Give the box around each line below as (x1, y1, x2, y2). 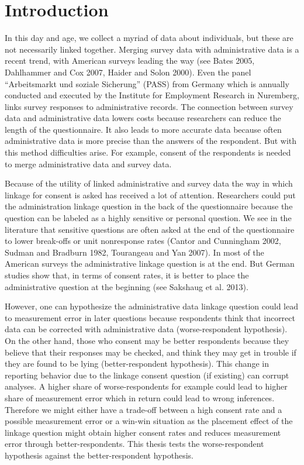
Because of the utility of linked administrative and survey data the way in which (5, 177, 293, 190)
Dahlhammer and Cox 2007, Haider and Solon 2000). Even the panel (5, 66, 251, 78)
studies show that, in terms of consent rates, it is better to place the (5, 269, 249, 281)
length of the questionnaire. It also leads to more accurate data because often (5, 123, 282, 135)
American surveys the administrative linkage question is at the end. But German (5, 257, 295, 270)
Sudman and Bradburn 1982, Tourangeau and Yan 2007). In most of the (5, 246, 264, 258)
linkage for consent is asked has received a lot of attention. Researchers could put (5, 188, 296, 201)
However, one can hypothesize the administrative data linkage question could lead (5, 300, 298, 312)
